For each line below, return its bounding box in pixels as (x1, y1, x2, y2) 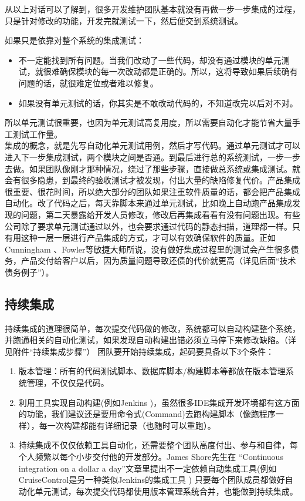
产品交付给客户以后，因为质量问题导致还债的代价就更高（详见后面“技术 (21, 254, 296, 267)
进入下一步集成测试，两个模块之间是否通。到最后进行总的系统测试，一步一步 (5, 150, 300, 163)
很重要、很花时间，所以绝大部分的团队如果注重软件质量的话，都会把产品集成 (5, 185, 300, 197)
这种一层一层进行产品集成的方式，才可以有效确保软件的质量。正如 (21, 231, 276, 244)
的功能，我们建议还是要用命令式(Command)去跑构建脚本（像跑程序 (18, 408, 276, 420)
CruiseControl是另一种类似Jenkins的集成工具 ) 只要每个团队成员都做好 (18, 473, 285, 486)
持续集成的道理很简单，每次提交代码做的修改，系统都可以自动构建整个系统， (5, 322, 300, 334)
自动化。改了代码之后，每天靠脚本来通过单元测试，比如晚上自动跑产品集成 (5, 197, 292, 209)
